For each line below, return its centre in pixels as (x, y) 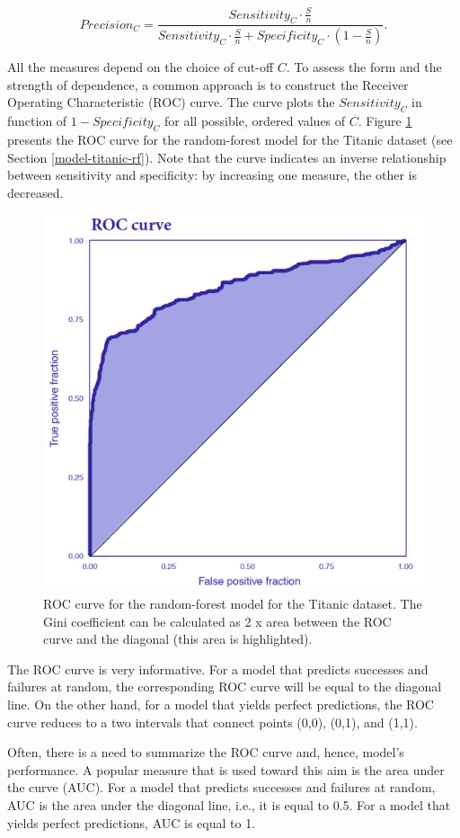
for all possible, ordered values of (255, 121)
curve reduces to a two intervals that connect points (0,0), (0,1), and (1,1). (212, 722)
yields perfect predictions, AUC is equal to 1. (132, 822)
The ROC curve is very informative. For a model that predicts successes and (218, 669)
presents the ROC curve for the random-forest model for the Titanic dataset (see (230, 139)
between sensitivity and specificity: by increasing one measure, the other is (212, 175)
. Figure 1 (385, 121)
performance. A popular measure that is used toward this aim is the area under (226, 769)
